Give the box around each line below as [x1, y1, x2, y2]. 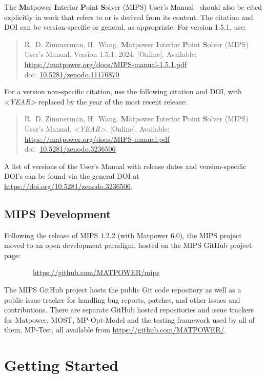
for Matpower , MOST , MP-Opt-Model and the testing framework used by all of [4, 314, 255, 325]
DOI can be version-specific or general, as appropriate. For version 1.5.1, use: [4, 22, 246, 32]
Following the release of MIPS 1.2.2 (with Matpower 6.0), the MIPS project [4, 229, 242, 240]
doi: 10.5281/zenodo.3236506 [24, 143, 116, 154]
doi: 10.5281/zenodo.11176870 [24, 69, 119, 79]
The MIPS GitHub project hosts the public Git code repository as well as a [4, 284, 241, 295]
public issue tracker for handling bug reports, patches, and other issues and [4, 294, 240, 305]
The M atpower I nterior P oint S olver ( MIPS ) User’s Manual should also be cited [4, 2, 262, 12]
